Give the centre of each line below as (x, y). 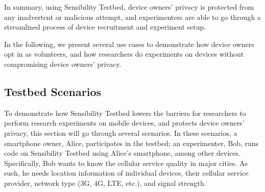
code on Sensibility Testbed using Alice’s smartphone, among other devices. (122, 153)
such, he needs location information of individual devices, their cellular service (126, 173)
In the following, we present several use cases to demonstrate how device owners (129, 44)
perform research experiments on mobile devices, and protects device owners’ (124, 123)
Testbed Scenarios (53, 91)
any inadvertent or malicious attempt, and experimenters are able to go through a (132, 17)
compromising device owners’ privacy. (63, 64)
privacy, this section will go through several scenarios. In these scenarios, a (121, 133)
